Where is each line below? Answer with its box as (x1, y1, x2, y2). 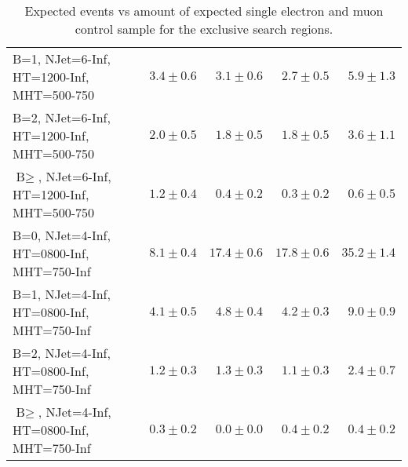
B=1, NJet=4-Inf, (13, 285, 111, 303)
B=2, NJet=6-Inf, (13, 108, 111, 126)
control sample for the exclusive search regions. (75, 20, 333, 38)
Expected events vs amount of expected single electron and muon (24, 2, 384, 20)
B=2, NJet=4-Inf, (13, 344, 111, 362)
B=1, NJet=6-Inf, (13, 49, 111, 67)
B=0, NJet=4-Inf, (13, 226, 111, 244)
